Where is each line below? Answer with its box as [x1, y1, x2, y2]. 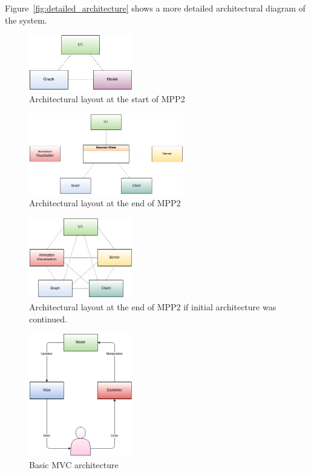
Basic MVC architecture [29, 458, 119, 471]
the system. [5, 13, 47, 26]
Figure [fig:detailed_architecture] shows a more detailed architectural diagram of [5, 2, 306, 14]
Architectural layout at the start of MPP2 [29, 93, 185, 105]
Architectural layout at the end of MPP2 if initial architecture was [29, 301, 277, 313]
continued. [29, 312, 68, 325]
